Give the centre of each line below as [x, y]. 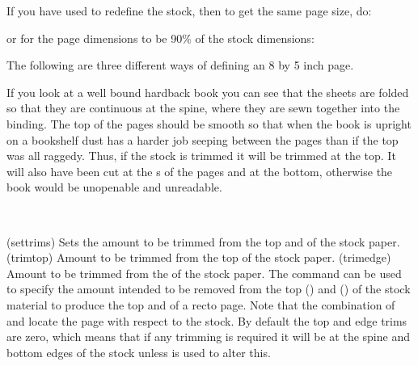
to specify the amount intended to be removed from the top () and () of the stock [209, 289]
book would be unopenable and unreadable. [114, 187]
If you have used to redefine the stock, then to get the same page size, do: [189, 11]
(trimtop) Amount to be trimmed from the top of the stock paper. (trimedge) [199, 257]
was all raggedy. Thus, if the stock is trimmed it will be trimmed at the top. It [201, 156]
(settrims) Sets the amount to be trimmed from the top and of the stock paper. [203, 241]
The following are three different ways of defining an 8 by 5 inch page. [180, 65]
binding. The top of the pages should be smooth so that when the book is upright [209, 123]
